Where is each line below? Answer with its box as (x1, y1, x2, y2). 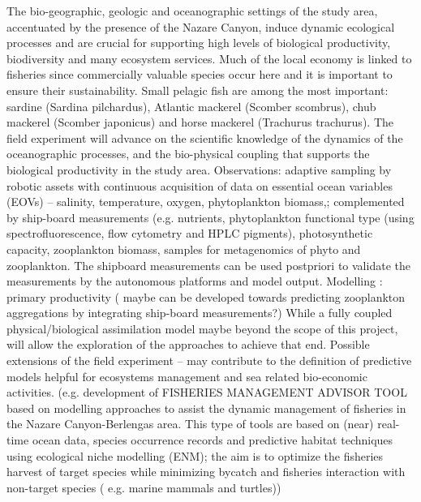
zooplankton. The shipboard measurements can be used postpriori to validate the (6, 256, 410, 273)
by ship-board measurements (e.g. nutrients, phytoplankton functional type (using (6, 208, 415, 225)
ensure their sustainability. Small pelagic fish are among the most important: (6, 81, 389, 98)
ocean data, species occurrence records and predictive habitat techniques (32, 431, 393, 448)
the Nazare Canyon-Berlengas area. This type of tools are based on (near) (6, 415, 374, 432)
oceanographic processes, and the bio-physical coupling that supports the (6, 145, 370, 162)
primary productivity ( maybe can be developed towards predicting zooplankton (6, 288, 406, 305)
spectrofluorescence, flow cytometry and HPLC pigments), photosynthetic (6, 225, 373, 242)
